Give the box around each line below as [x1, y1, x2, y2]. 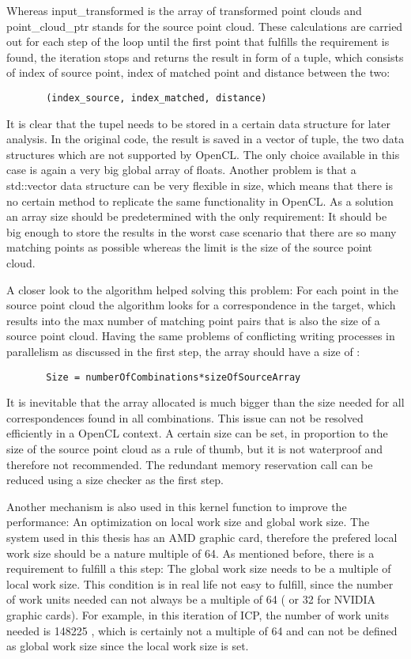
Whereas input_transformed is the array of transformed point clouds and [6, 2, 362, 18]
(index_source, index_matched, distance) [46, 92, 267, 104]
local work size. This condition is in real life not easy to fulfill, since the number [6, 575, 394, 592]
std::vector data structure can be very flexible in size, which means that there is [6, 177, 393, 193]
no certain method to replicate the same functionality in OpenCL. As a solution [6, 192, 394, 209]
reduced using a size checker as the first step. [6, 472, 224, 488]
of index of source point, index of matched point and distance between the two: [6, 64, 390, 81]
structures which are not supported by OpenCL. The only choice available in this [6, 146, 400, 162]
